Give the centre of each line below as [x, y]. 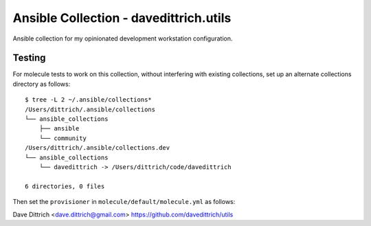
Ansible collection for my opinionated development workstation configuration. [123, 38]
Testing [29, 58]
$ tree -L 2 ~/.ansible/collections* [89, 100]
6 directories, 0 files [65, 186]
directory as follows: [42, 84]
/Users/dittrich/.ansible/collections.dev [98, 148]
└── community [63, 138]
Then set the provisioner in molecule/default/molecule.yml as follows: [124, 202]
